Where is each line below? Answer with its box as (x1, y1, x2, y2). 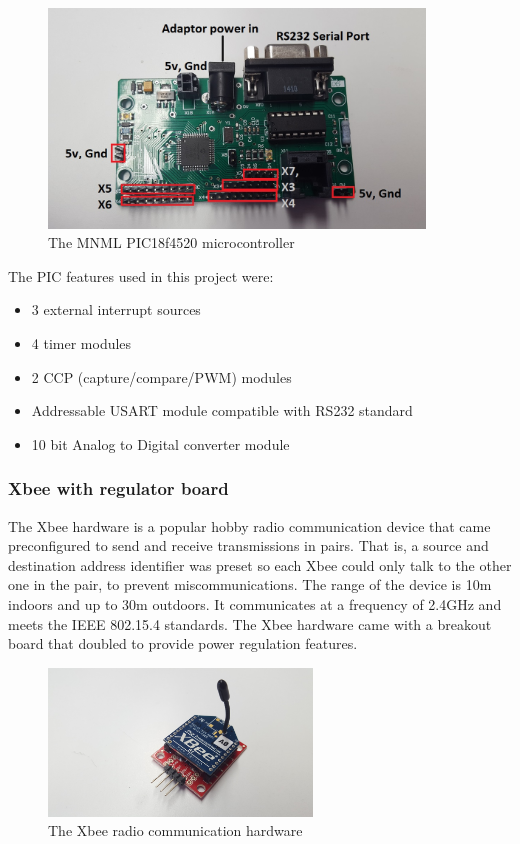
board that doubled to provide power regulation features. (8, 633, 358, 654)
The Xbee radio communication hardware (48, 820, 303, 841)
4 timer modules (31, 333, 132, 354)
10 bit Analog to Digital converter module (31, 433, 290, 454)
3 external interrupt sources (31, 299, 201, 320)
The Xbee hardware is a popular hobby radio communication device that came (8, 515, 491, 536)
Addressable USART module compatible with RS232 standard (31, 400, 413, 421)
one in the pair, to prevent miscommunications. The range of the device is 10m (8, 574, 492, 595)
